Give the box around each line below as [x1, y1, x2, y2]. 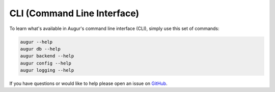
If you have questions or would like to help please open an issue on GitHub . [9, 80, 168, 86]
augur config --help [20, 60, 71, 66]
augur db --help [20, 46, 61, 52]
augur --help [20, 39, 53, 45]
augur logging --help [20, 68, 74, 73]
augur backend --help [20, 53, 74, 59]
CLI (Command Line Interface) [9, 8, 140, 19]
